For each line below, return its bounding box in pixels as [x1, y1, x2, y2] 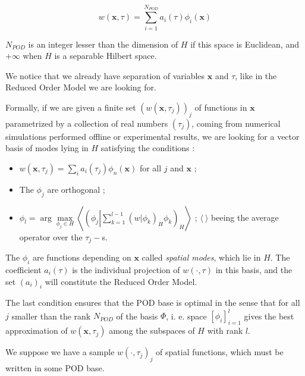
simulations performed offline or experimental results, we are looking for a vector [5, 130, 300, 142]
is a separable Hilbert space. [54, 49, 157, 62]
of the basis [116, 309, 158, 322]
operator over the [19, 230, 83, 243]
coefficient [5, 263, 42, 275]
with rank [207, 324, 243, 337]
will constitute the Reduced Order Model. [45, 275, 197, 287]
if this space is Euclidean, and [190, 37, 299, 50]
